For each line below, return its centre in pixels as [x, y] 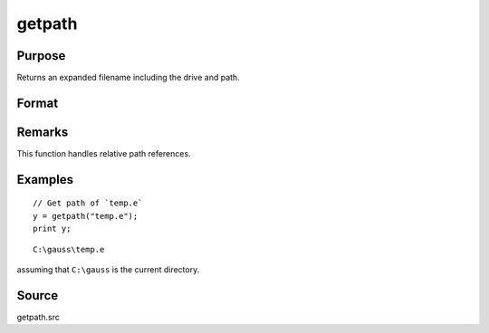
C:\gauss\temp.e [69, 249]
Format [38, 103]
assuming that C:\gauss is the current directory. [108, 269]
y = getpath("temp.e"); [86, 216]
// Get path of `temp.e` [88, 203]
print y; [52, 229]
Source [38, 295]
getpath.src [38, 317]
